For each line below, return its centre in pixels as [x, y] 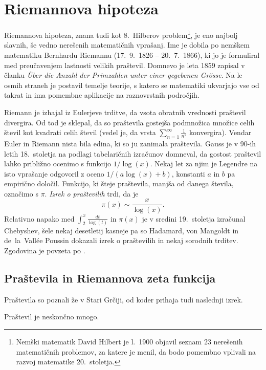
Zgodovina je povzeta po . [45, 251]
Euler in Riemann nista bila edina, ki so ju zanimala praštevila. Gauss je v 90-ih [130, 143]
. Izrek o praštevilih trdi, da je [92, 193]
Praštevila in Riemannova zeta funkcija [110, 278]
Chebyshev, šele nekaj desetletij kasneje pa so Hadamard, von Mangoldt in [121, 230]
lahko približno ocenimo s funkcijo [58, 164]
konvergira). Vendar [220, 132]
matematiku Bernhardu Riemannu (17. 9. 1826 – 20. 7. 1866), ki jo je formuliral [132, 55]
